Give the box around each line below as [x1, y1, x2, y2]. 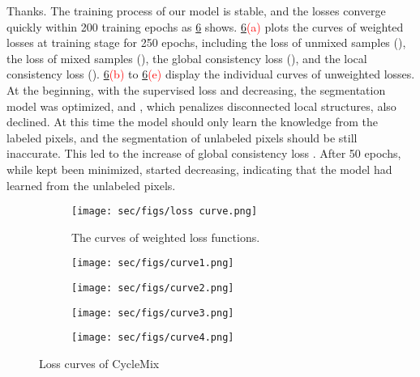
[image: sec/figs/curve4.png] [71, 332, 234, 344]
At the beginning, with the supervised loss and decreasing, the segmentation [6, 81, 386, 98]
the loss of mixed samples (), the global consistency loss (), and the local [6, 49, 367, 66]
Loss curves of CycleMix [39, 355, 160, 371]
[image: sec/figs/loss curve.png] [71, 205, 258, 218]
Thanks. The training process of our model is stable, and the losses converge [6, 2, 386, 19]
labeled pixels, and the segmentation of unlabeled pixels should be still [6, 129, 358, 146]
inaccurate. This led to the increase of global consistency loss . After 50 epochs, [6, 145, 401, 162]
